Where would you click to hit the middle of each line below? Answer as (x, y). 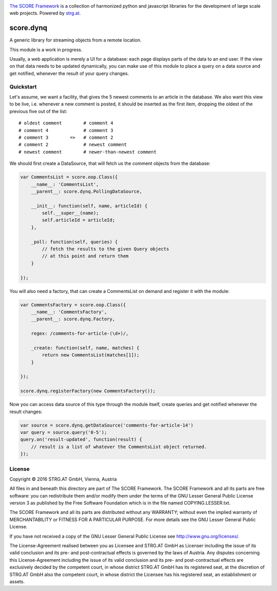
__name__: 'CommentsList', (65, 184)
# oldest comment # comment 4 (66, 123)
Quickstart (23, 86)
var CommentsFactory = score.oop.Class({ (73, 305)
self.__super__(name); (71, 213)
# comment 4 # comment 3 (66, 130)
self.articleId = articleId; (78, 220)
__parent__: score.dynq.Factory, (73, 319)
